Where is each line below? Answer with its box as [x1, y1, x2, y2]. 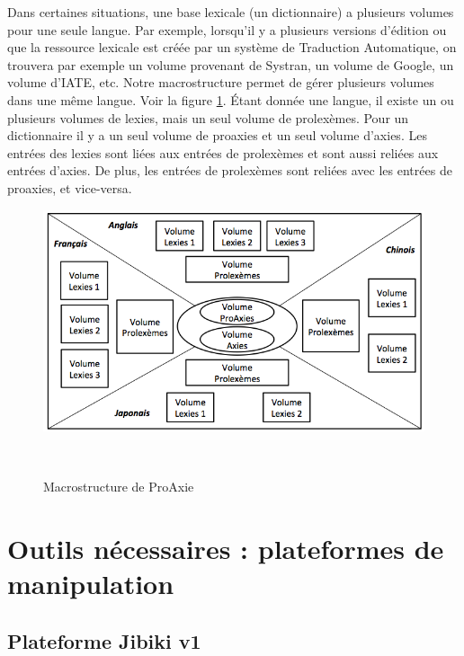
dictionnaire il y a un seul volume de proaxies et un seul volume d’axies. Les [7, 126, 427, 145]
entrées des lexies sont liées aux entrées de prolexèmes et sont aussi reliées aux [7, 143, 439, 162]
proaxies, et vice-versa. [7, 178, 132, 197]
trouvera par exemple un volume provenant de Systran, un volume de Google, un [7, 55, 454, 74]
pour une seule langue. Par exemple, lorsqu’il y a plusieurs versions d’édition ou [7, 20, 447, 39]
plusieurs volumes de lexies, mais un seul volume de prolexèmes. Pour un [7, 108, 409, 127]
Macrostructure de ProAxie [43, 477, 194, 496]
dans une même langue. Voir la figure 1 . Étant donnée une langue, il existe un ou [7, 90, 454, 109]
